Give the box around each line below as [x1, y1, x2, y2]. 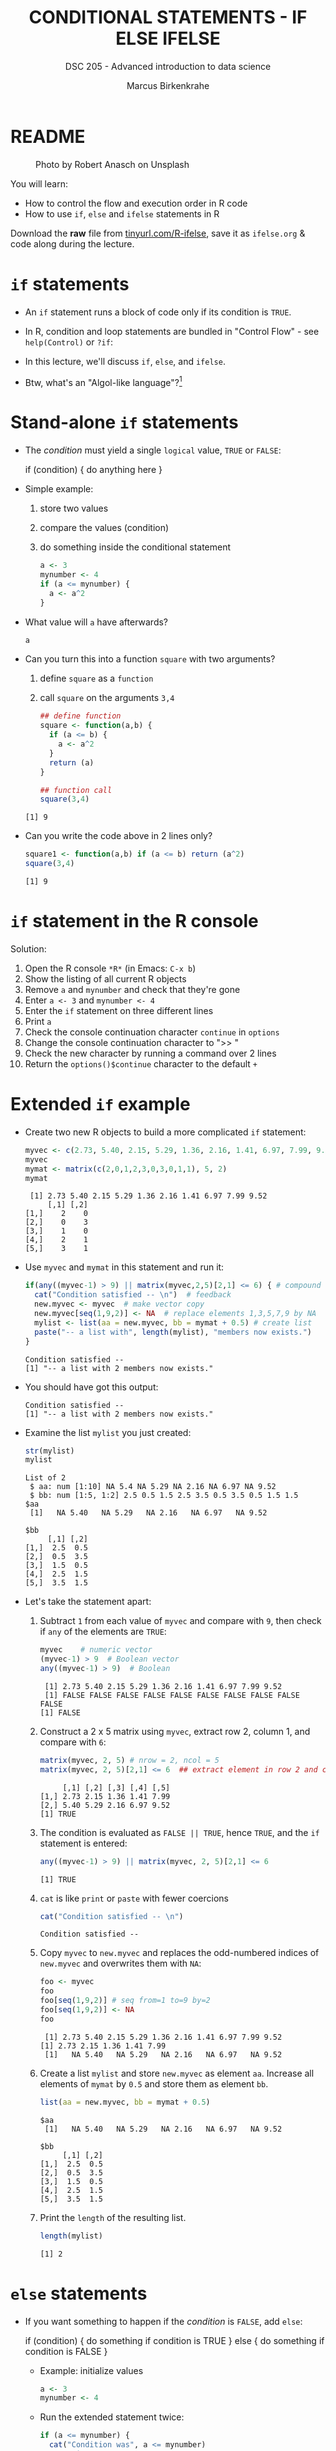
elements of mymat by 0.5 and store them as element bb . [39, 2077, 269, 2090]
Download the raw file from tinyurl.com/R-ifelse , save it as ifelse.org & [10, 227, 306, 239]
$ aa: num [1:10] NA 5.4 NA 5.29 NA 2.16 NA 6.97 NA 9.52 [29, 1482, 277, 1492]
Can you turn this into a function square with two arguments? [24, 653, 276, 665]
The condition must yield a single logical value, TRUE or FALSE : [24, 444, 282, 456]
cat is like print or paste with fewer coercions [39, 1892, 229, 1904]
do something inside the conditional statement [39, 541, 232, 553]
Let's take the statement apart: [24, 1596, 152, 1608]
